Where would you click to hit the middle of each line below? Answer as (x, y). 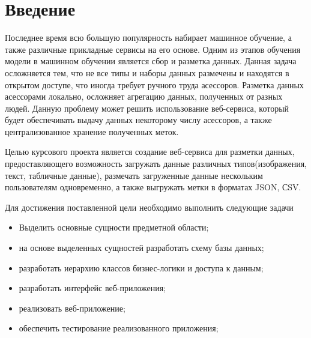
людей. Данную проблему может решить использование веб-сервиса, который (147, 108)
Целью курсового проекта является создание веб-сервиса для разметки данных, (150, 152)
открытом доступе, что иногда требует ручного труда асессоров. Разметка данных (154, 84)
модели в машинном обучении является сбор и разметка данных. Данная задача (151, 61)
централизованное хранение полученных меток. (92, 131)
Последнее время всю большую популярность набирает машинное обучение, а (148, 38)
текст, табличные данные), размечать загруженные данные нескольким (134, 175)
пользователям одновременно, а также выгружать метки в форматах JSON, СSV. (153, 187)
